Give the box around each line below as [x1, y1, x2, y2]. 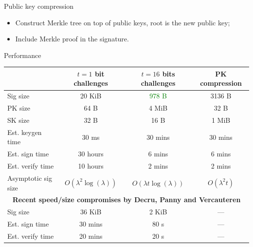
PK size [7, 103, 30, 113]
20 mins [79, 230, 103, 241]
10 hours [78, 161, 104, 171]
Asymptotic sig [7, 172, 52, 183]
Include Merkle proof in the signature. [15, 34, 129, 44]
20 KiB [80, 91, 102, 101]
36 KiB [80, 207, 102, 217]
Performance [4, 50, 41, 60]
